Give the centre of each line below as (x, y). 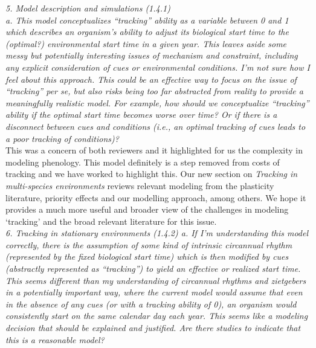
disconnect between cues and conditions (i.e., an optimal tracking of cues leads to (156, 126)
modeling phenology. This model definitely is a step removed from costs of (143, 162)
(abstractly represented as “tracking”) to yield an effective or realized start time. (153, 269)
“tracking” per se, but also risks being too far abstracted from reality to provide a (154, 91)
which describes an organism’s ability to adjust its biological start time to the (147, 32)
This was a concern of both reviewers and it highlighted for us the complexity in (154, 150)
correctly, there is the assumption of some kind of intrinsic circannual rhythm (149, 244)
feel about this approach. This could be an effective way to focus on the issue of (151, 79)
